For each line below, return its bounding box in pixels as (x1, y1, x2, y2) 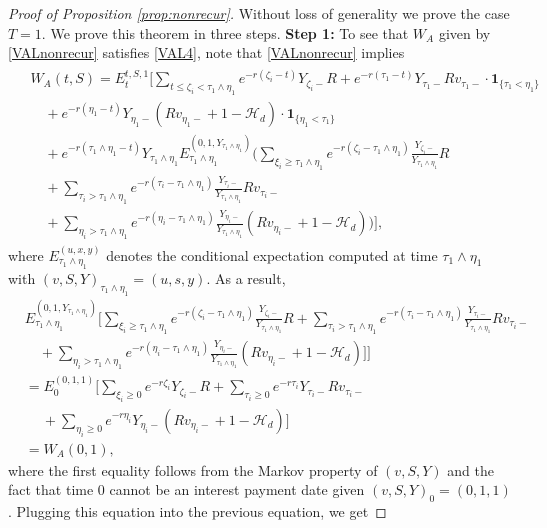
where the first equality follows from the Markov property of (8, 459, 378, 480)
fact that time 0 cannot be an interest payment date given (8, 479, 365, 500)
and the (447, 459, 494, 480)
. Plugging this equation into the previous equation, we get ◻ (8, 501, 387, 522)
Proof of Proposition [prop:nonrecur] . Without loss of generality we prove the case (8, 3, 510, 23)
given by (438, 22, 491, 43)
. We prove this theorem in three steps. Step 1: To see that (41, 22, 409, 43)
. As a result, (206, 268, 286, 289)
